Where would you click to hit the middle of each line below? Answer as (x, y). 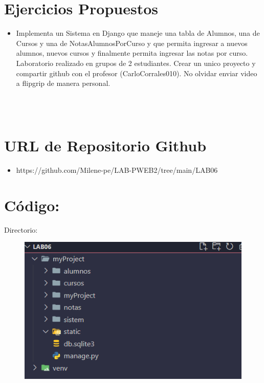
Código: (32, 205)
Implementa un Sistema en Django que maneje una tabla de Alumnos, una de (138, 33)
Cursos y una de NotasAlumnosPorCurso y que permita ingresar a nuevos (132, 43)
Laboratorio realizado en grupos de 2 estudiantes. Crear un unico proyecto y (136, 63)
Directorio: (21, 229)
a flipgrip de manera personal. (63, 83)
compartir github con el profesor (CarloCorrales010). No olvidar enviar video (137, 73)
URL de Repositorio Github (105, 145)
